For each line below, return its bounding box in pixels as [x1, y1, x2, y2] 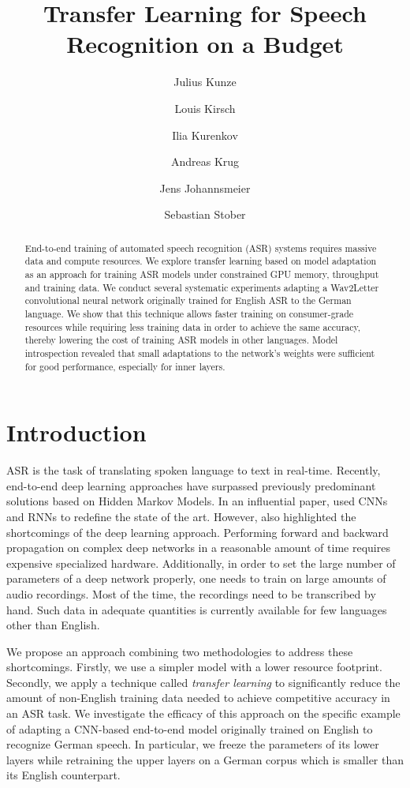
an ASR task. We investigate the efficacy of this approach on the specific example [6, 705, 401, 722]
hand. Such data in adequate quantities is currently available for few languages [6, 601, 387, 617]
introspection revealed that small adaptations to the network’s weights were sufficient [24, 346, 375, 359]
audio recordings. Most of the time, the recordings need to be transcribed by [6, 585, 376, 602]
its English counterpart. [6, 767, 121, 783]
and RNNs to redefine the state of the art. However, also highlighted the [6, 508, 356, 524]
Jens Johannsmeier [159, 179, 251, 196]
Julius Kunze [173, 73, 237, 90]
